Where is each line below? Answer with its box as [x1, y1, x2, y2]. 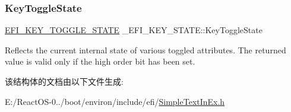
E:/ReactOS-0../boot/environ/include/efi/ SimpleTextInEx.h [5, 95, 225, 107]
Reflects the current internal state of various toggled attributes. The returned [5, 43, 286, 56]
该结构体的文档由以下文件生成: [5, 75, 124, 87]
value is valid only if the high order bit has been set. [5, 55, 195, 68]
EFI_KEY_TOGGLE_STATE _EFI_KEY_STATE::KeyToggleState [5, 24, 262, 36]
